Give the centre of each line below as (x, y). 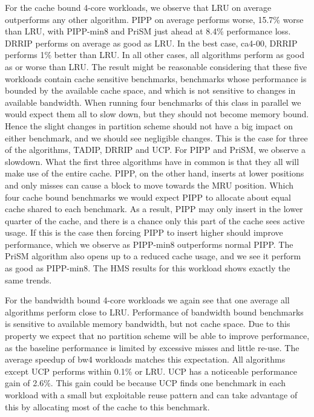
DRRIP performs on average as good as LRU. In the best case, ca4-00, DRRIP (151, 43)
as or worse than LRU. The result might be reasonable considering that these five (156, 66)
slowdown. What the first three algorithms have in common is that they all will (152, 161)
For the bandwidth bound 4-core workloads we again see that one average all (147, 300)
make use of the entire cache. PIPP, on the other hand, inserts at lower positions (155, 173)
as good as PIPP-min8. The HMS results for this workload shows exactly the (148, 268)
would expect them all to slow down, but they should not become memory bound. (157, 114)
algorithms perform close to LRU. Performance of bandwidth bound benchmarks (154, 312)
